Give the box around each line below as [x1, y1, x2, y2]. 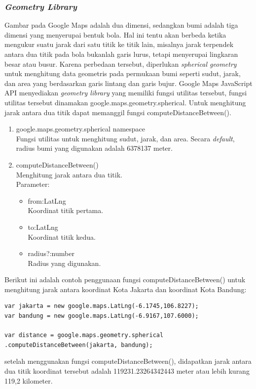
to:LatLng [28, 221, 58, 232]
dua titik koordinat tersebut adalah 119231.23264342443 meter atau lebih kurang [4, 366, 250, 376]
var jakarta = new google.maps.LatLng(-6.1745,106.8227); [4, 303, 199, 310]
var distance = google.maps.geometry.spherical [4, 332, 164, 339]
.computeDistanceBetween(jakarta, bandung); [4, 341, 153, 348]
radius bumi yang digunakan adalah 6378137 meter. [16, 143, 173, 153]
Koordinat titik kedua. [28, 231, 96, 242]
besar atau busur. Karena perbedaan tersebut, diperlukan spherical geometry [4, 58, 237, 69]
